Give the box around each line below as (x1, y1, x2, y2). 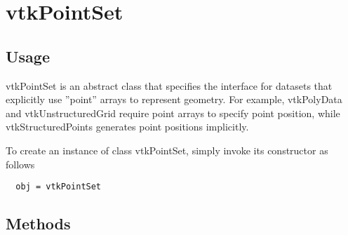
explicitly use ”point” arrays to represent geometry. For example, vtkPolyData (6, 92, 342, 107)
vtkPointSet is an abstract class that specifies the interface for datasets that (6, 78, 333, 93)
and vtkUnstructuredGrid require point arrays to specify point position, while (6, 105, 340, 120)
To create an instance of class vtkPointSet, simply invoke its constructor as (6, 142, 328, 157)
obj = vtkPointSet (15, 182, 102, 192)
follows (6, 156, 35, 171)
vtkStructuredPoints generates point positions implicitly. (6, 119, 249, 134)
